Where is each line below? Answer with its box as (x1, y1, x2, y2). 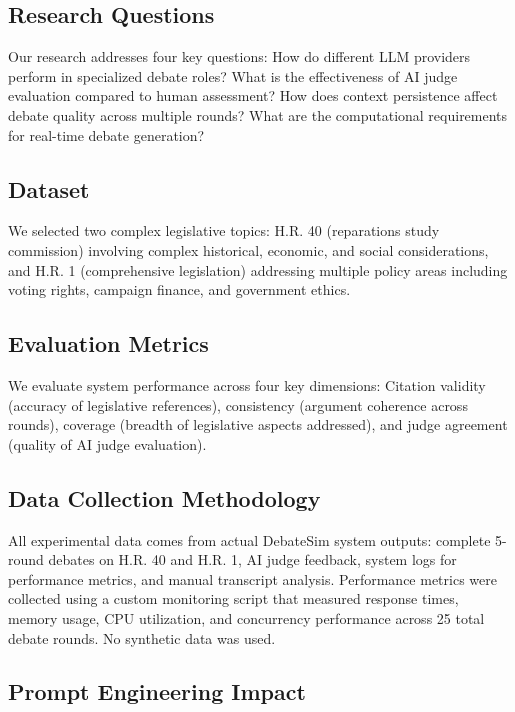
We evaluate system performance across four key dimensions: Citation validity (8, 374, 486, 395)
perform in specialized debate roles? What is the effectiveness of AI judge (8, 65, 458, 86)
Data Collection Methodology (8, 482, 321, 513)
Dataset (8, 173, 90, 204)
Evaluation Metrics (8, 328, 209, 359)
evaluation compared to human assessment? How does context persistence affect (8, 85, 498, 106)
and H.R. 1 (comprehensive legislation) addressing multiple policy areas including (8, 259, 508, 280)
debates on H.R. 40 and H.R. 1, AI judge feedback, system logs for (48, 549, 457, 570)
